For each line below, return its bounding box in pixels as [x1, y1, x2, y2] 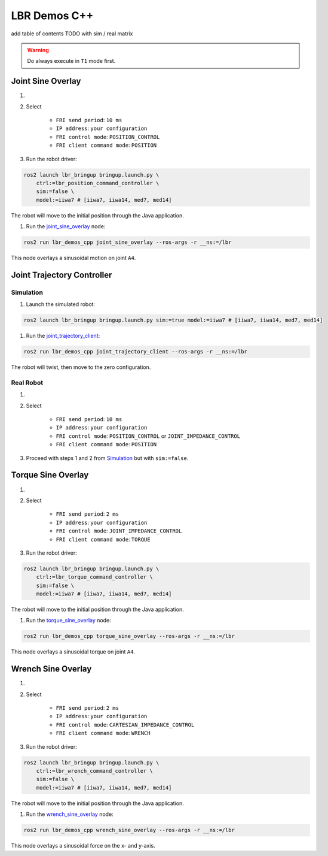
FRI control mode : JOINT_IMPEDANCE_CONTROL [56, 527, 182, 534]
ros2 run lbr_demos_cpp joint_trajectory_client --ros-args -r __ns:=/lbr [23, 348, 248, 355]
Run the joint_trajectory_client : [26, 332, 100, 340]
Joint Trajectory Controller [11, 270, 112, 280]
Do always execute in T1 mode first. [27, 58, 116, 65]
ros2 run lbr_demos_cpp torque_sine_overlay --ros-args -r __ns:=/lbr [23, 633, 235, 640]
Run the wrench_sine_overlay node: [26, 810, 114, 818]
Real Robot [11, 378, 44, 386]
